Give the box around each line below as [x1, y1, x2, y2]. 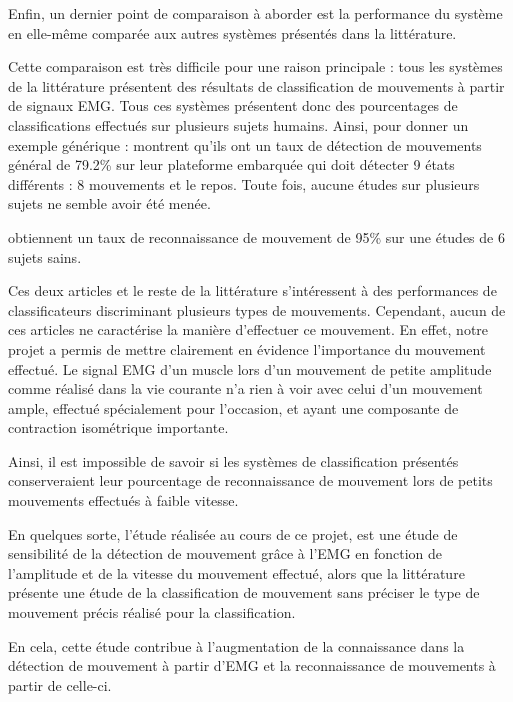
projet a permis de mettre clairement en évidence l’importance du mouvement [8, 338, 486, 359]
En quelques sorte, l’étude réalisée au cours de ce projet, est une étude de [8, 523, 458, 544]
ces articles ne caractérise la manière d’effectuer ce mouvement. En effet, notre [8, 319, 489, 340]
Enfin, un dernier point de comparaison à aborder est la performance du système [8, 3, 503, 23]
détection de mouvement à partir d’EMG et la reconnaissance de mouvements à [8, 655, 496, 676]
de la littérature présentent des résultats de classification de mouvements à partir [8, 75, 505, 96]
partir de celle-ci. [8, 674, 112, 695]
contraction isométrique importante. [8, 417, 229, 438]
